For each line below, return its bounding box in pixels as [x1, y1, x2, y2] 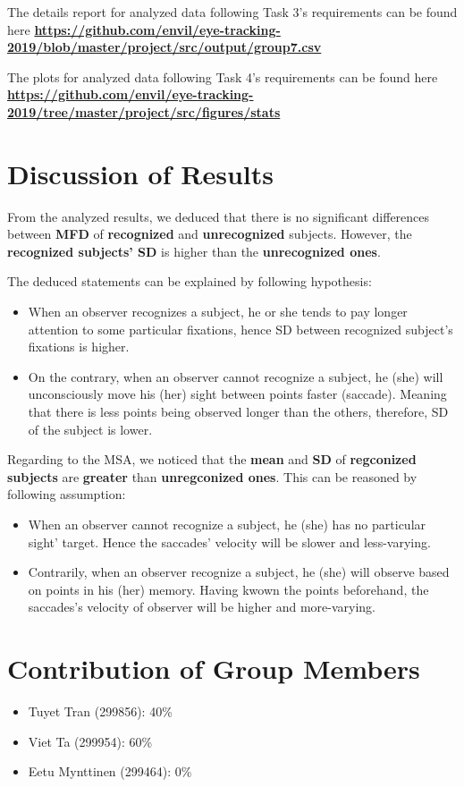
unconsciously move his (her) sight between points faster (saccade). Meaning [28, 385, 447, 403]
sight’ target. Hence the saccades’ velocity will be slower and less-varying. [28, 532, 431, 551]
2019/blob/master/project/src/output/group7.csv [7, 38, 322, 56]
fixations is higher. [28, 337, 130, 356]
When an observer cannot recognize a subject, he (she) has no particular [28, 515, 426, 533]
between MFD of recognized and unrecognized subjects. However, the [7, 224, 412, 243]
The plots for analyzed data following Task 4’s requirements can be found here [7, 67, 438, 86]
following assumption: [7, 485, 126, 504]
